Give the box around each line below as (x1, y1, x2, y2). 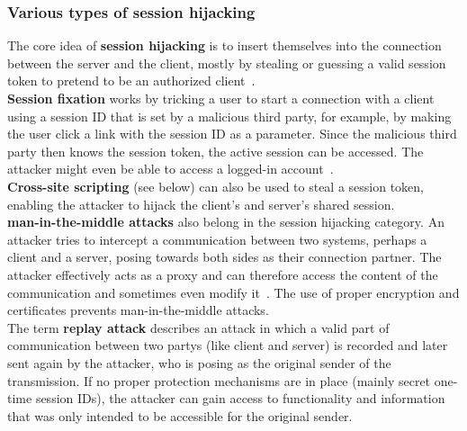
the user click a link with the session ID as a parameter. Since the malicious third (7, 124, 457, 143)
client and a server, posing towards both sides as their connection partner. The (7, 247, 442, 266)
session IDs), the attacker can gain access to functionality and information (35, 389, 445, 408)
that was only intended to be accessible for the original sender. (7, 406, 353, 425)
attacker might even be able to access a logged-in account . (7, 159, 334, 178)
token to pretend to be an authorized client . (7, 71, 256, 90)
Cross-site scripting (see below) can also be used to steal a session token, (7, 176, 425, 195)
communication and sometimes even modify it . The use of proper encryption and (7, 283, 460, 301)
